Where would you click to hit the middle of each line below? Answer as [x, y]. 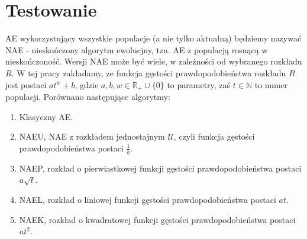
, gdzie [87, 84]
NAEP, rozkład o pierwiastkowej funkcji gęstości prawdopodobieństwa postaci [160, 168]
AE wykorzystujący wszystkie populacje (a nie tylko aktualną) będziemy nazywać [153, 38]
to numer [271, 84]
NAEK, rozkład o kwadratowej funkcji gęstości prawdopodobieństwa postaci [157, 219]
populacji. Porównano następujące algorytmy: [88, 96]
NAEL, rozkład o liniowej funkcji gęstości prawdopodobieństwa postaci [148, 199]
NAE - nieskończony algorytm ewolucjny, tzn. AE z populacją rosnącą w [137, 49]
